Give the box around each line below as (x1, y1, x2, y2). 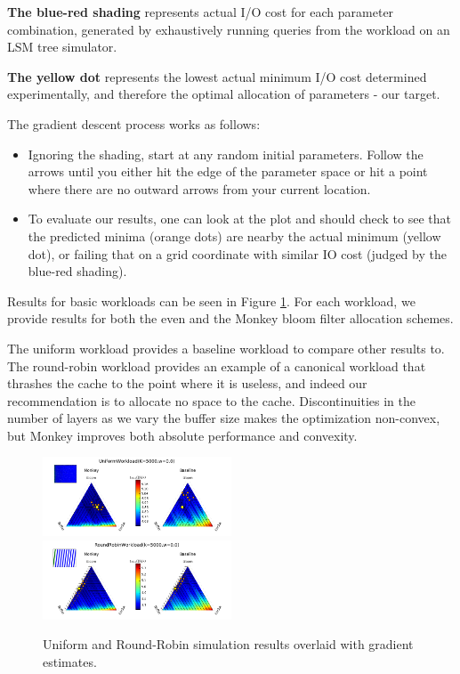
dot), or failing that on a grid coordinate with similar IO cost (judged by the (28, 244, 447, 263)
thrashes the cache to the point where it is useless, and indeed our (7, 374, 367, 393)
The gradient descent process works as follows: (7, 114, 261, 133)
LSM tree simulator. (7, 37, 117, 56)
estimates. (43, 652, 97, 670)
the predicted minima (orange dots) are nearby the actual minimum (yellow (28, 226, 441, 245)
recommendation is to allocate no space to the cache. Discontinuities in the (7, 391, 416, 410)
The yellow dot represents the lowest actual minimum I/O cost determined (7, 67, 427, 85)
